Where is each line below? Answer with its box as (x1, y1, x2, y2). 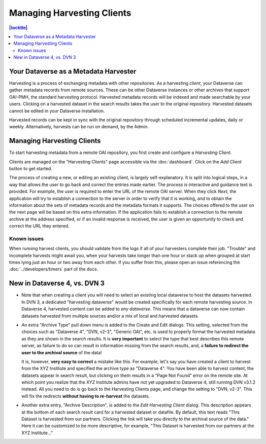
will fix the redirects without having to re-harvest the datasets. (21, 393, 150, 399)
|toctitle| (9, 25, 28, 31)
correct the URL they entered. (9, 223, 70, 229)
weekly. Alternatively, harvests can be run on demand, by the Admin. (9, 124, 149, 130)
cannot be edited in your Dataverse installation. (9, 108, 105, 113)
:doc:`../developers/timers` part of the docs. (9, 266, 99, 272)
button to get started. (9, 166, 53, 172)
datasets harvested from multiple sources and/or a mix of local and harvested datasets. (21, 313, 199, 319)
